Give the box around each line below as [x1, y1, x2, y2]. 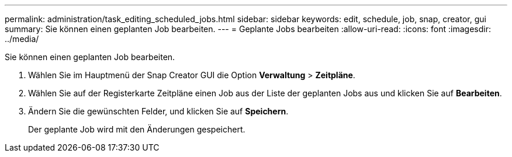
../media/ [5, 34, 39, 44]
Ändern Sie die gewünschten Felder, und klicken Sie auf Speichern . [28, 106, 289, 116]
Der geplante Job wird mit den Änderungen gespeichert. [28, 124, 245, 134]
